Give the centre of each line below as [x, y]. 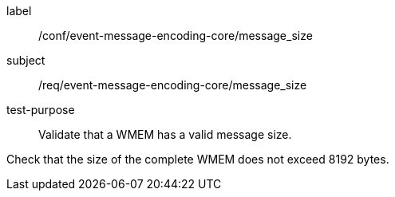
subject [26, 60]
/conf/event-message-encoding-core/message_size [176, 35]
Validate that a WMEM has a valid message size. [165, 134]
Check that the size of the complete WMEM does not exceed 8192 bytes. [198, 159]
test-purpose [41, 110]
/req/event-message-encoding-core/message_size [173, 85]
